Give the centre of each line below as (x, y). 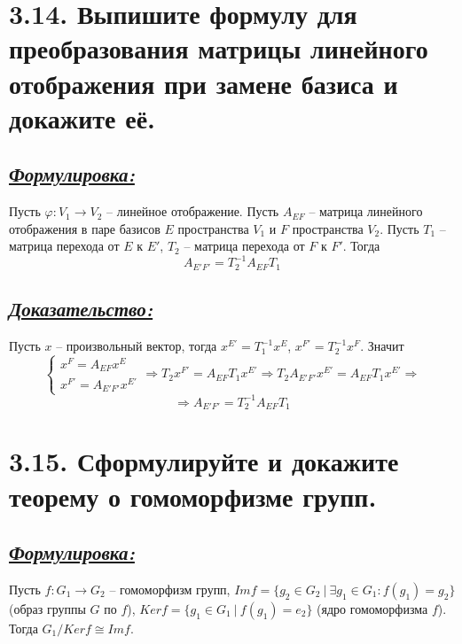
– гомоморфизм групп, (170, 590)
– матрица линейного (366, 211)
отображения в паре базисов (85, 228)
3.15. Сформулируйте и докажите (204, 461)
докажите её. (82, 117)
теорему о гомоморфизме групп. (193, 496)
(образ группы (47, 609)
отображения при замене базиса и (204, 83)
